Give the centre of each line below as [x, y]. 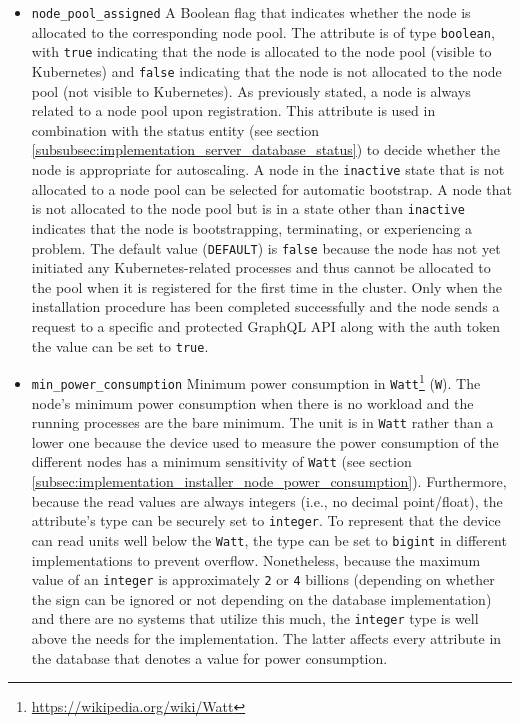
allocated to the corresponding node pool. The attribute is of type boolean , [263, 31]
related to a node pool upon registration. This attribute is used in [233, 110]
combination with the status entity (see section [175, 129]
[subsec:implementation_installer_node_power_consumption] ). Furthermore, [269, 481]
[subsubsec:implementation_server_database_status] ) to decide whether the [265, 149]
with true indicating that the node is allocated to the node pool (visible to [261, 51]
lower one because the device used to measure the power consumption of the [265, 441]
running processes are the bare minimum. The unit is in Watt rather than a [262, 422]
